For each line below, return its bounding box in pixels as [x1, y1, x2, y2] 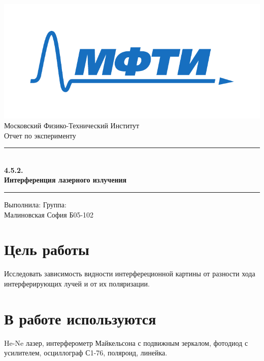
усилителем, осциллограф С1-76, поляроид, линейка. [4, 347, 168, 358]
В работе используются [4, 308, 156, 329]
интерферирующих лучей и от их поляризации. [4, 278, 150, 288]
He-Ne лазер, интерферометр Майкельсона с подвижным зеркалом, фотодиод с [4, 337, 248, 348]
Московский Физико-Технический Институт [4, 120, 140, 131]
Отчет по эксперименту [4, 130, 76, 140]
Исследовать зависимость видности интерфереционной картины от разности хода [4, 268, 255, 279]
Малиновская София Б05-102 [4, 209, 94, 220]
